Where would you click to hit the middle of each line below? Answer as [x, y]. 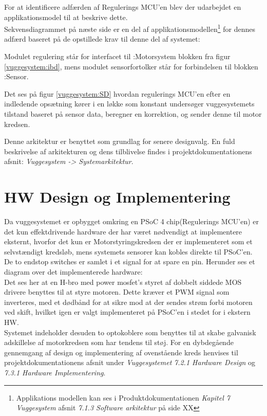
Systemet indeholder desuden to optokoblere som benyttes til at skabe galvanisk [130, 332]
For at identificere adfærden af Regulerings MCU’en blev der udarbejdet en [123, 7]
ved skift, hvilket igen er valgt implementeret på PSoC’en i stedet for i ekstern [127, 312]
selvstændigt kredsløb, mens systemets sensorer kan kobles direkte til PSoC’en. [128, 251]
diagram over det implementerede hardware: [73, 272]
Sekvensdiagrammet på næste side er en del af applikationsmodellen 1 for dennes [130, 28]
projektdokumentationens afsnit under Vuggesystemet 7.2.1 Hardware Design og [130, 362]
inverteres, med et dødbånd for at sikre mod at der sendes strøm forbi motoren [128, 302]
